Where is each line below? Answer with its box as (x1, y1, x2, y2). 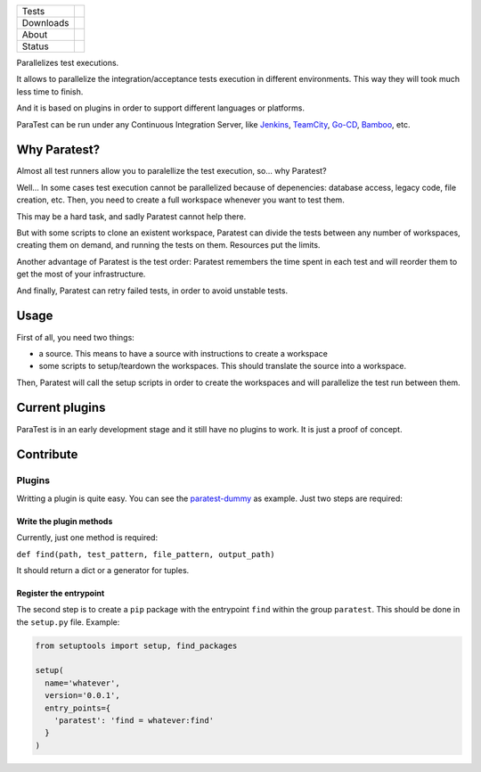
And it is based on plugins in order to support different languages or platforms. (16, 103, 305, 113)
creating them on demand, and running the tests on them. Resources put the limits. (16, 240, 321, 250)
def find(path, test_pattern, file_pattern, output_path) (16, 549, 275, 559)
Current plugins (16, 400, 106, 415)
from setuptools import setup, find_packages (35, 640, 238, 651)
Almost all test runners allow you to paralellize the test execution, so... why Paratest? (16, 166, 327, 177)
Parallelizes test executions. (16, 58, 119, 68)
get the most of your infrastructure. (16, 268, 146, 280)
